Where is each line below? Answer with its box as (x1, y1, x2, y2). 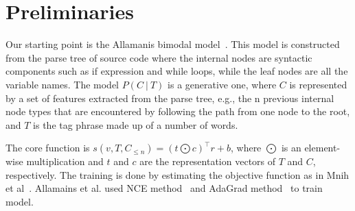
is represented (289, 77, 347, 91)
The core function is (5, 140, 90, 155)
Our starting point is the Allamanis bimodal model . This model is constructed (5, 37, 340, 51)
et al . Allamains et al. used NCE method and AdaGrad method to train (5, 181, 323, 195)
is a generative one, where (168, 77, 277, 91)
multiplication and (26, 154, 104, 169)
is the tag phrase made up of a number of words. (33, 117, 238, 132)
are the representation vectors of (139, 154, 276, 169)
